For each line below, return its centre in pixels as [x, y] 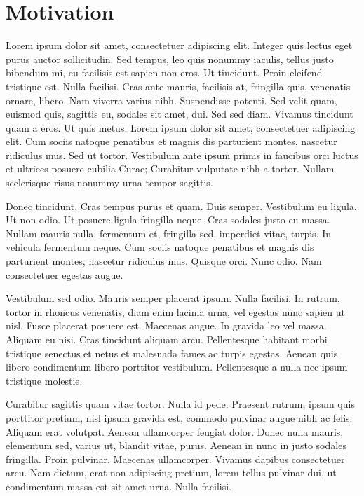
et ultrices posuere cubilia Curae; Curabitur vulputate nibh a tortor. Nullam [170, 168]
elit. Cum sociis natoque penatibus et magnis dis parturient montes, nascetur [171, 141]
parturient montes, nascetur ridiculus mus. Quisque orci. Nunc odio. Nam [164, 261]
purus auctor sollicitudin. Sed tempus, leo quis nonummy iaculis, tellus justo [170, 58]
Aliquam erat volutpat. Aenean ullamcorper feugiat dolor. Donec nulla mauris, [175, 431]
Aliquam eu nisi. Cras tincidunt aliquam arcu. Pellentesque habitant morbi [167, 339]
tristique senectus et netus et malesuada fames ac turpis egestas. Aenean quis [172, 353]
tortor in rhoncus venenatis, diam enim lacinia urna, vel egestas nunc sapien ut [175, 311]
